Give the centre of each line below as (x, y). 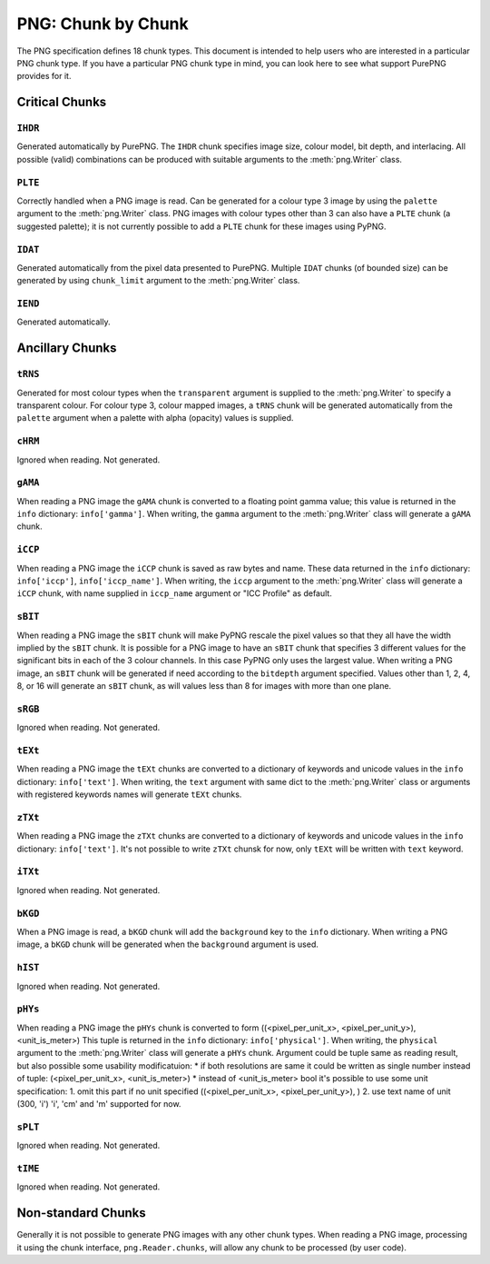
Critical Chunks (62, 102)
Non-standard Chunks (81, 1213)
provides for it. (44, 76)
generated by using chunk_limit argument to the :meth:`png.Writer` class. (158, 281)
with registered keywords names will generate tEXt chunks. (129, 794)
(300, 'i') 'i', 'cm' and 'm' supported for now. (99, 1103)
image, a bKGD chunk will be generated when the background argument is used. (168, 944)
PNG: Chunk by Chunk (103, 24)
